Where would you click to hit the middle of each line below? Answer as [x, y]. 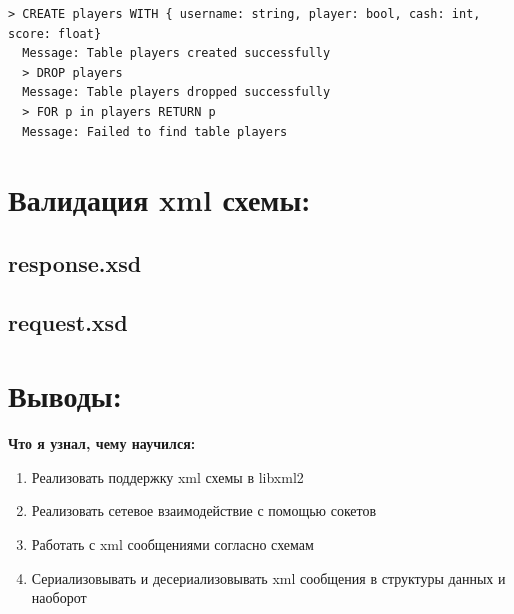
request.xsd [68, 321]
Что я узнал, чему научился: [102, 443]
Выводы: [65, 395]
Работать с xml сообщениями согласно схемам [172, 544]
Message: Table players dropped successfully [176, 92]
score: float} [55, 33]
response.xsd [75, 262]
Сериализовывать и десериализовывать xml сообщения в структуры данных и [268, 577]
